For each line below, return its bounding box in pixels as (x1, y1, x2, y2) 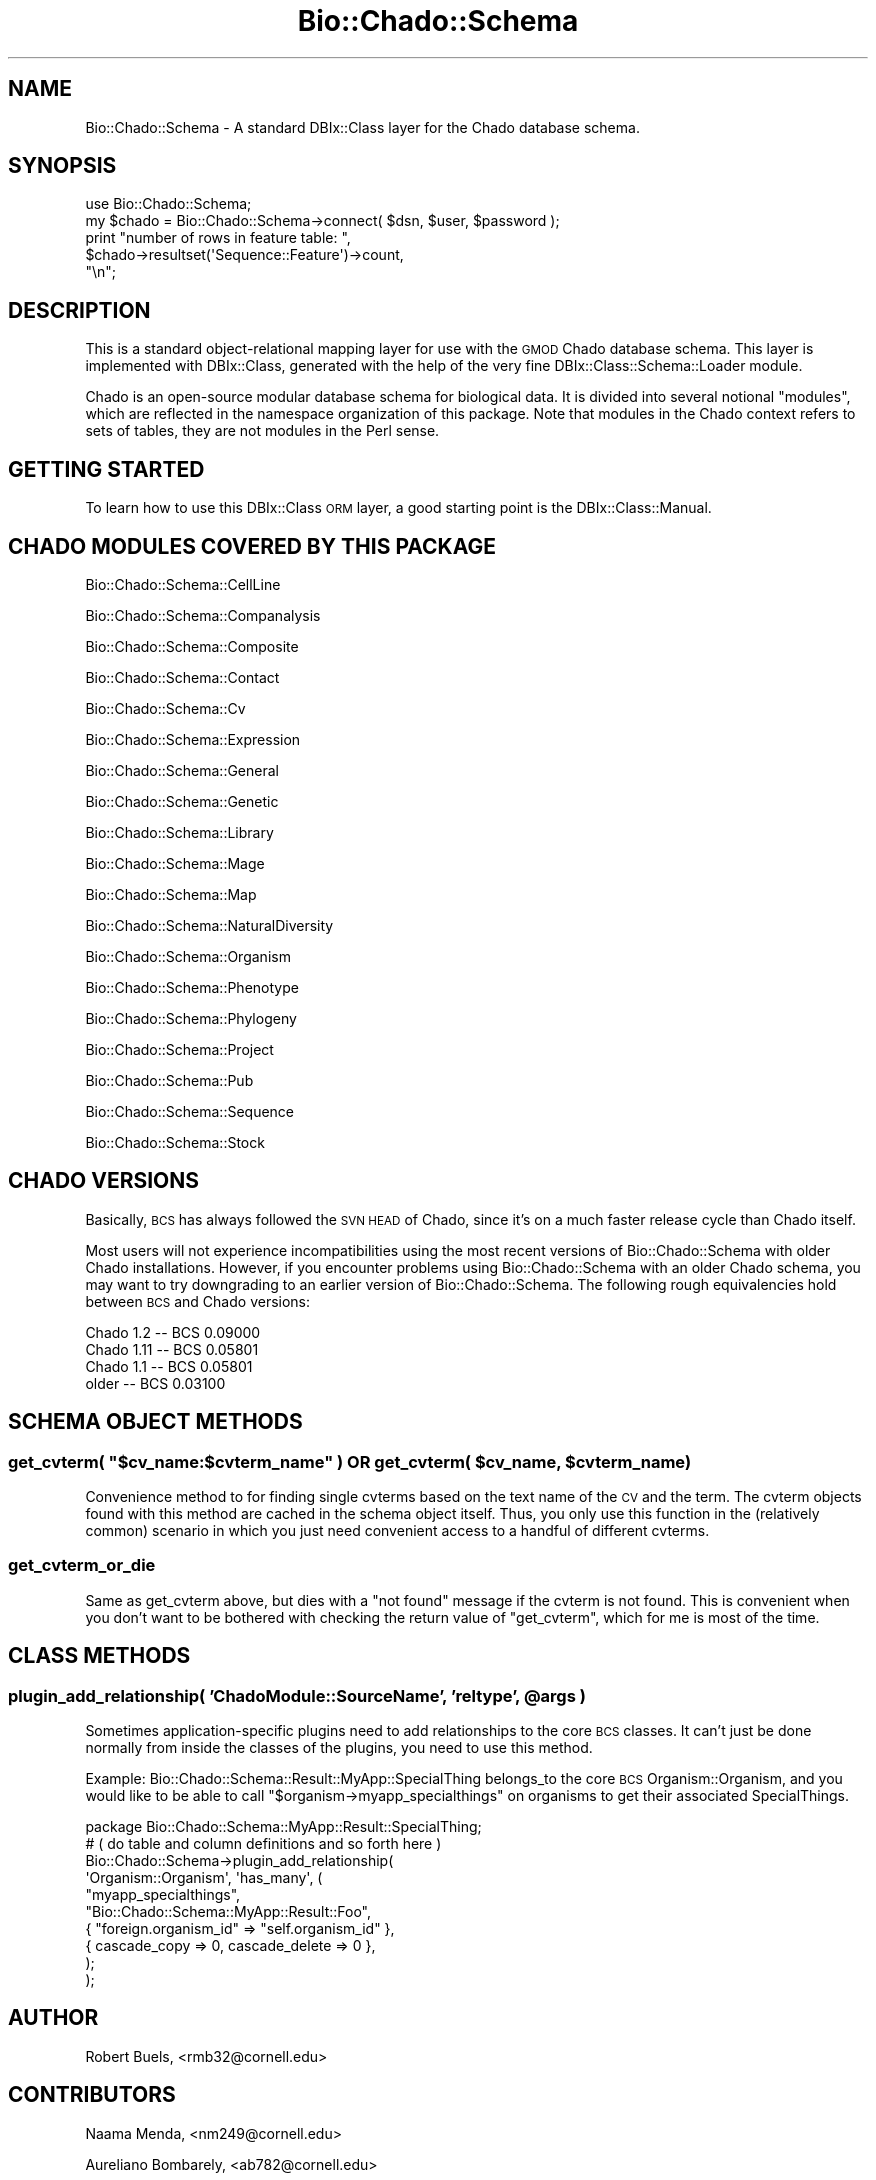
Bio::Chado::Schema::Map (85, 885, 257, 903)
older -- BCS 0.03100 (85, 1374, 226, 1392)
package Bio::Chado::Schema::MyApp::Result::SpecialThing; (85, 1818, 482, 1835)
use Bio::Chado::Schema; (85, 195, 252, 213)
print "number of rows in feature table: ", (85, 229, 351, 247)
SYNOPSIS (8, 153, 117, 179)
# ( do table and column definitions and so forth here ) (85, 1835, 442, 1852)
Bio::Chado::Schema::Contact (85, 668, 280, 686)
